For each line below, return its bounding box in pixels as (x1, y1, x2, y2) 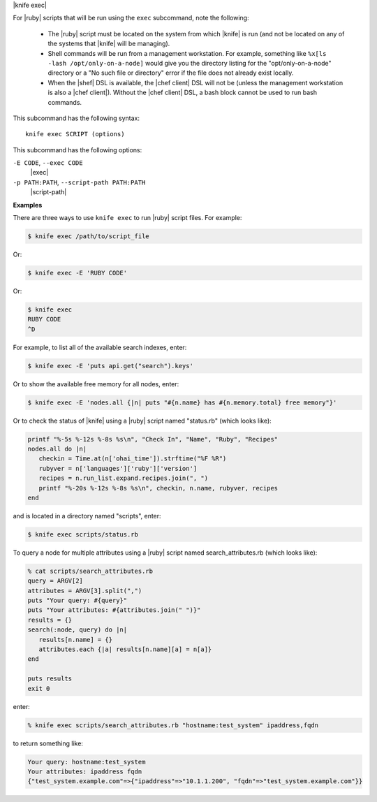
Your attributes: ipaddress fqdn (27, 767, 142, 775)
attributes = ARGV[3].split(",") (27, 587, 142, 595)
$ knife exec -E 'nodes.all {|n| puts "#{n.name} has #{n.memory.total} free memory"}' (27, 398, 337, 407)
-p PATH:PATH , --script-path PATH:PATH (13, 178, 146, 187)
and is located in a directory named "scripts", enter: (13, 511, 161, 520)
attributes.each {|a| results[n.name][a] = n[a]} (38, 646, 212, 653)
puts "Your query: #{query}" (27, 597, 128, 604)
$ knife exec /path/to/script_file (27, 233, 149, 240)
